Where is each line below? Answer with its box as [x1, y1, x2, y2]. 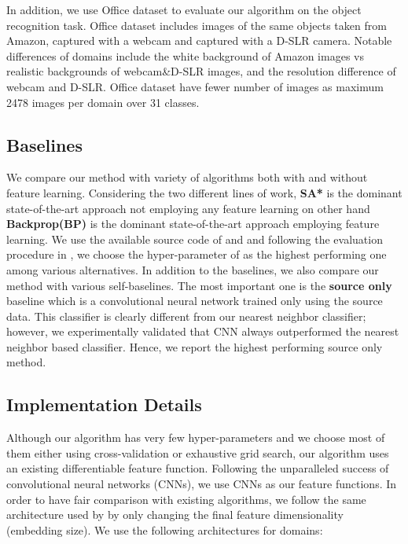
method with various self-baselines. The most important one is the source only [6, 277, 392, 293]
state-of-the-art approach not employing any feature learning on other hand [6, 200, 370, 216]
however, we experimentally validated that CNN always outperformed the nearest [6, 323, 399, 340]
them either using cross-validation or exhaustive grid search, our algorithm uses [6, 444, 389, 461]
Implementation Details [6, 392, 202, 417]
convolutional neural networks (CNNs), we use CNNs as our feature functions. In [6, 476, 397, 492]
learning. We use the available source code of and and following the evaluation [6, 230, 383, 247]
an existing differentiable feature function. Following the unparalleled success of [6, 460, 389, 476]
